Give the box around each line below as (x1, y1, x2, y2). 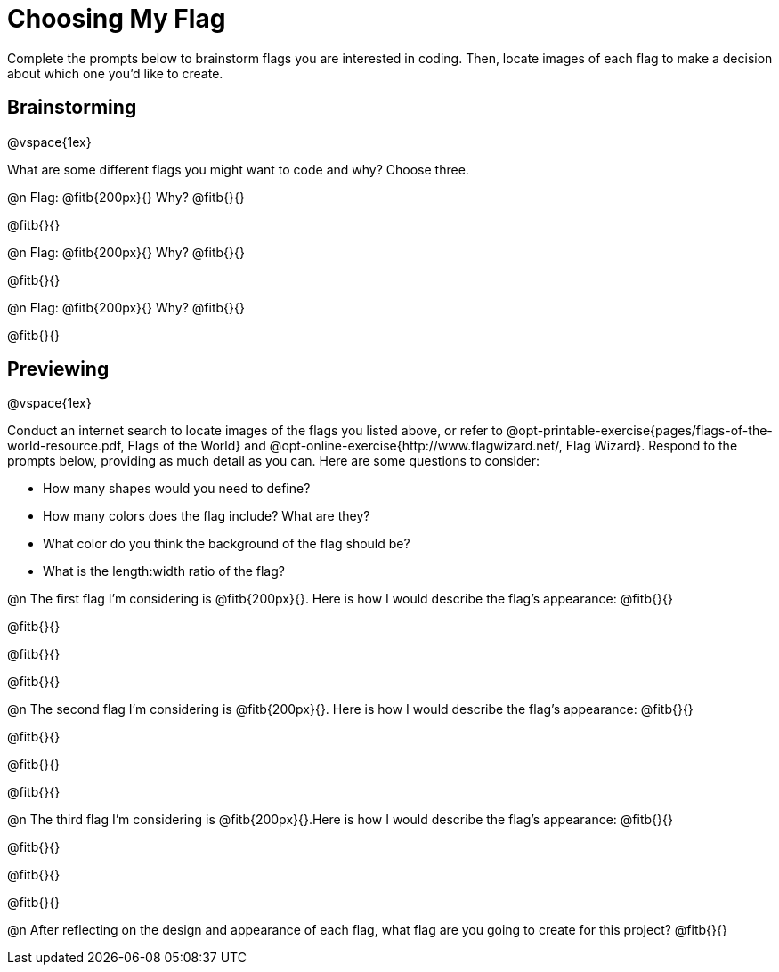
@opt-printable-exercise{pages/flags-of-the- (506, 423, 773, 439)
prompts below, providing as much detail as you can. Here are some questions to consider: (7, 453, 540, 469)
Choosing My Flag (7, 4, 226, 34)
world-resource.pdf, (7, 438, 125, 454)
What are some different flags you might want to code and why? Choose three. (7, 161, 469, 177)
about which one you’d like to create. (7, 65, 223, 81)
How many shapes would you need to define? (43, 481, 311, 497)
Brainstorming (7, 96, 137, 119)
